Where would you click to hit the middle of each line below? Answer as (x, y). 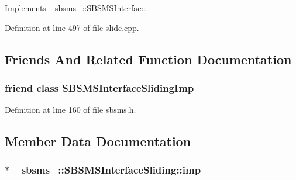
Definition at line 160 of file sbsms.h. (70, 110)
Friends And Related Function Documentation (148, 59)
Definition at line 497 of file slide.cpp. (72, 27)
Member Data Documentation (98, 141)
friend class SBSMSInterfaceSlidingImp (99, 87)
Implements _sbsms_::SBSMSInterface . (76, 8)
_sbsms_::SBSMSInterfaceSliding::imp (107, 170)
